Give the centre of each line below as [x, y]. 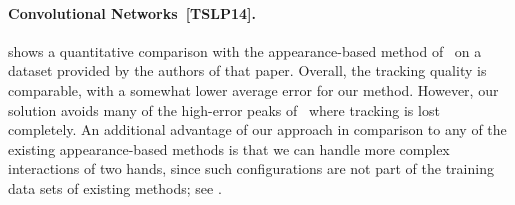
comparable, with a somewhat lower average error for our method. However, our [253, 89]
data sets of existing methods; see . [115, 187]
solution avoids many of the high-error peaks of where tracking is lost [224, 109]
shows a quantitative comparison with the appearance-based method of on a [245, 50]
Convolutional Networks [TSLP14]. [132, 12]
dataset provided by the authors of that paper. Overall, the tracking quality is [247, 70]
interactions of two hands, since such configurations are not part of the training [251, 168]
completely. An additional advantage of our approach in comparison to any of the [257, 129]
